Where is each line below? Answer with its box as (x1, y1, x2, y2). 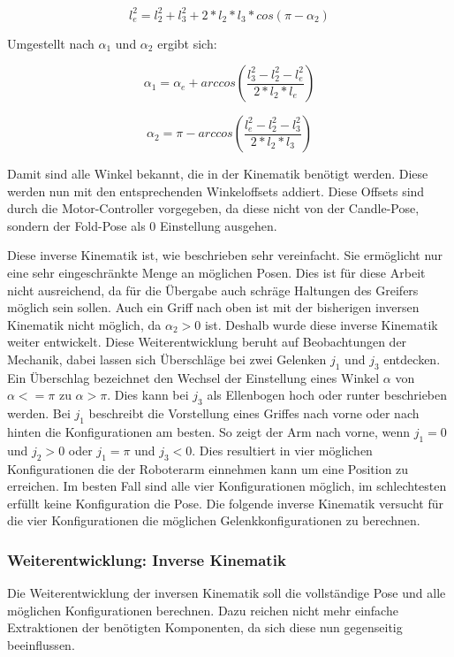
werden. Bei (7, 404, 71, 423)
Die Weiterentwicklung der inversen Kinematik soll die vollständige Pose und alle (7, 584, 446, 602)
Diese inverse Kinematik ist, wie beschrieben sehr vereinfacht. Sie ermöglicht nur (7, 246, 443, 264)
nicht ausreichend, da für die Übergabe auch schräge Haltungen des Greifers (7, 280, 419, 299)
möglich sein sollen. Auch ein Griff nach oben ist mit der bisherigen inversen (7, 298, 420, 317)
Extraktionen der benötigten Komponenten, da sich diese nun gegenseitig (7, 618, 403, 637)
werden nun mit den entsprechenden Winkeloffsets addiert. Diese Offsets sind (7, 181, 425, 200)
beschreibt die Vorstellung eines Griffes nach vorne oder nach (88, 404, 420, 423)
